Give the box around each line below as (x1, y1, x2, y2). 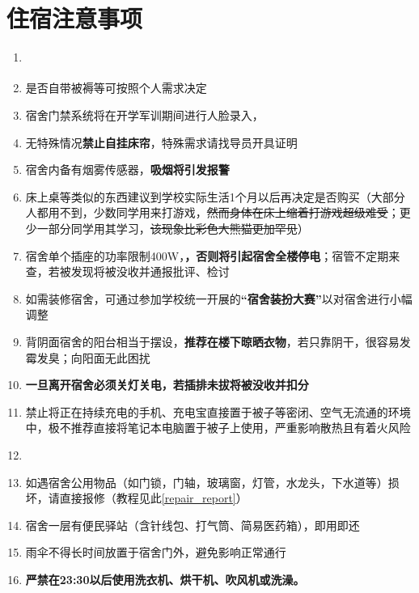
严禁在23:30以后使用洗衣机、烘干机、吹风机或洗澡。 (25, 570, 305, 587)
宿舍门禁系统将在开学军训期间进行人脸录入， (25, 107, 264, 124)
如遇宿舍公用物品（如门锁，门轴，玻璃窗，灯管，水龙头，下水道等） (25, 473, 388, 490)
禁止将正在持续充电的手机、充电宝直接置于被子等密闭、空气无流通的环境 (25, 403, 411, 420)
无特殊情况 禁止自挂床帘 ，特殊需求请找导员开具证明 (25, 133, 298, 150)
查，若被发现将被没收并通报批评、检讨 (25, 263, 230, 280)
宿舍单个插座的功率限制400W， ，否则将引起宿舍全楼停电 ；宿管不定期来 (25, 247, 400, 264)
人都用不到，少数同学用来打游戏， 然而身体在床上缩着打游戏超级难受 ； (25, 204, 400, 221)
